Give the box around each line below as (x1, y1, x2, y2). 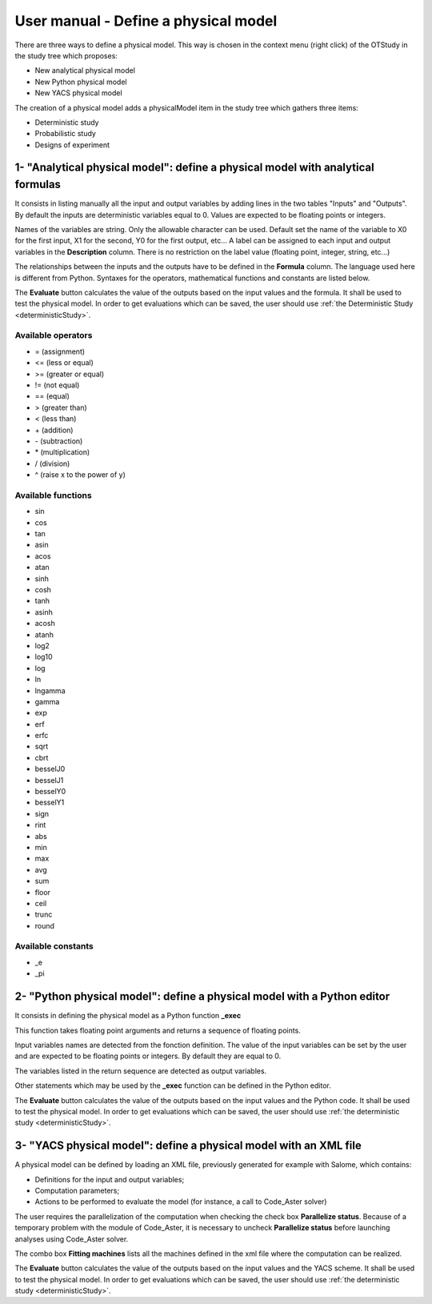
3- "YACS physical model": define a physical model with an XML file (14, 1139, 362, 1153)
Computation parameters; (34, 1186, 120, 1195)
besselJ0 (34, 764, 66, 774)
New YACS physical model (34, 88, 123, 98)
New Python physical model (34, 77, 127, 86)
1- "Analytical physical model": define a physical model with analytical (14, 161, 375, 175)
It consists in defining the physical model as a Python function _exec (14, 1011, 242, 1021)
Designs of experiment (34, 140, 110, 150)
